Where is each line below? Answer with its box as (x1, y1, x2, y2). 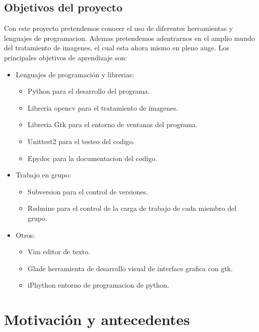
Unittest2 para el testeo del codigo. (27, 136, 135, 146)
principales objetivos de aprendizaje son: (4, 52, 127, 62)
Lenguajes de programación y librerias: (15, 69, 134, 79)
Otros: (15, 229, 35, 240)
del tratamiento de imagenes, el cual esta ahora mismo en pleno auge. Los (4, 42, 230, 53)
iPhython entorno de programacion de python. (27, 280, 169, 290)
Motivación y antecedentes (4, 309, 190, 330)
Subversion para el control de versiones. (27, 186, 148, 196)
